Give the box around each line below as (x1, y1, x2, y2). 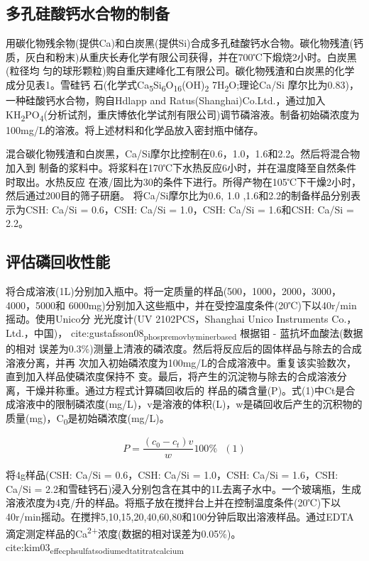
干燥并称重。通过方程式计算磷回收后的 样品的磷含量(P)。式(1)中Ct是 (25, 382, 346, 397)
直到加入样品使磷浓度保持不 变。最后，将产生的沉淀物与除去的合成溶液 (6, 369, 337, 384)
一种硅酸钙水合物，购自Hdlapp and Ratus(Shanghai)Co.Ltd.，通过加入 (6, 93, 326, 108)
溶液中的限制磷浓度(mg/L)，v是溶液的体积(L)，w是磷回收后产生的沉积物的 (15, 396, 363, 411)
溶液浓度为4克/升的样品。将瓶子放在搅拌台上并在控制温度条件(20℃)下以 (6, 495, 341, 510)
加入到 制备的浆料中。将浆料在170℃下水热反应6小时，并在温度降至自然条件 (6, 160, 356, 175)
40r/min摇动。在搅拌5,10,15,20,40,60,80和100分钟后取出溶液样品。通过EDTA (6, 509, 354, 524)
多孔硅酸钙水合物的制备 (6, 2, 170, 24)
